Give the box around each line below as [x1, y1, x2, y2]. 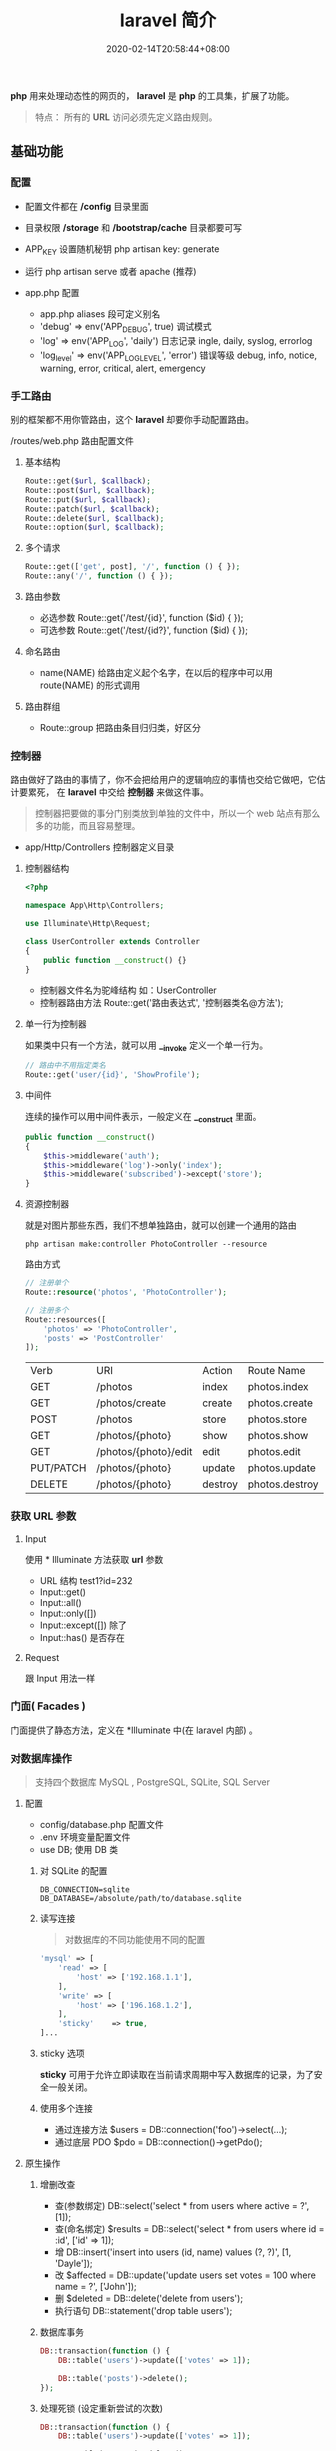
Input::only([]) [39, 1607, 97, 1619]
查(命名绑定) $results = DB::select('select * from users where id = [54, 2223, 325, 2235]
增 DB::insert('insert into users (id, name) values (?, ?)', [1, [54, 2246, 292, 2258]
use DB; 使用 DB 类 [39, 1844, 118, 1856]
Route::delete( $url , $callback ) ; [24, 513, 165, 523]
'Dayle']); [54, 2257, 93, 2270]
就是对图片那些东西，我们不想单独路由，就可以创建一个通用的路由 [24, 1219, 297, 1231]
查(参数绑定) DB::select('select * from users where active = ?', [54, 2200, 310, 2212]
